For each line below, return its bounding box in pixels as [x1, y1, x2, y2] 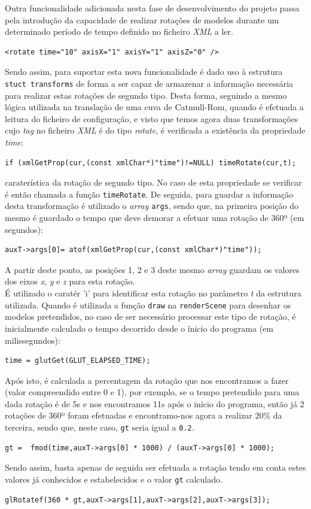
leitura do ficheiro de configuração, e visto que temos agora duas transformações [5, 112, 298, 125]
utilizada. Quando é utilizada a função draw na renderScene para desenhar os [5, 298, 291, 311]
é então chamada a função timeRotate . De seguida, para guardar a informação [5, 187, 294, 200]
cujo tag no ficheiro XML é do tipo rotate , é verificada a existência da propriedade [5, 124, 306, 137]
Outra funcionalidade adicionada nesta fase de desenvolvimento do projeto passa [5, 2, 300, 14]
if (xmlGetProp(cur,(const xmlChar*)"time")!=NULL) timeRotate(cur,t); [5, 158, 296, 167]
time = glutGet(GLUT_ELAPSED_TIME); [5, 356, 151, 365]
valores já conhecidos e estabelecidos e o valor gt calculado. [5, 472, 222, 485]
